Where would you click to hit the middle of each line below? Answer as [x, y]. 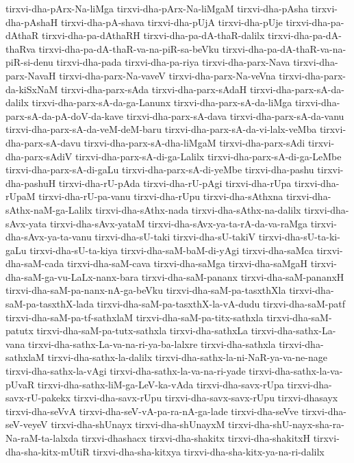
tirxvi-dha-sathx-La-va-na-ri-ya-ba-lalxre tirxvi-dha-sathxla [152, 343]
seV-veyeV [27, 424]
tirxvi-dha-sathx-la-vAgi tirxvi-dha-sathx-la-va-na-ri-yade [126, 371]
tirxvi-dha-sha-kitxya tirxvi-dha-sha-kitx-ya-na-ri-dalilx [208, 451]
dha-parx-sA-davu [43, 142]
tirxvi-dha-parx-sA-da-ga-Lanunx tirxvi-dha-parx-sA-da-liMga [162, 102]
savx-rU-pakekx [38, 398]
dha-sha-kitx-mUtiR [48, 451]
